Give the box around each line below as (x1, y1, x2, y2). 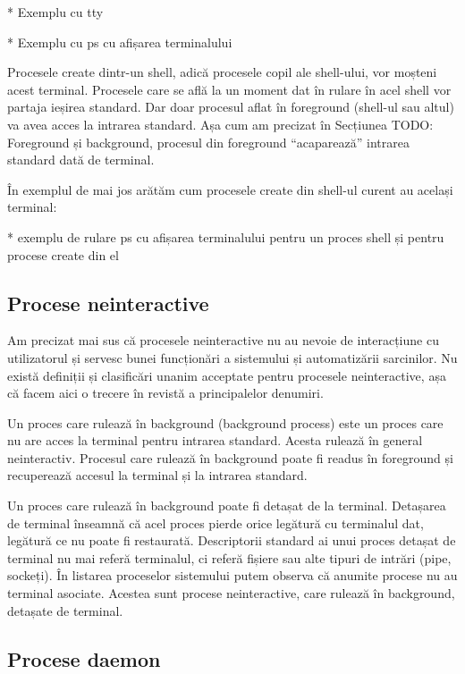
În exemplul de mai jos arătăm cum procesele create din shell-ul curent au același (7, 180, 453, 198)
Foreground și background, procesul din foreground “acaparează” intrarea (7, 132, 410, 151)
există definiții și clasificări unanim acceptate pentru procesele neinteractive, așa (7, 366, 446, 384)
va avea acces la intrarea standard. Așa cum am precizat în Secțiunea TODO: (7, 114, 434, 133)
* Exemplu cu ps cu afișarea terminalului (7, 32, 232, 51)
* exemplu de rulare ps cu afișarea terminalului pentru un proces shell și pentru (7, 227, 444, 246)
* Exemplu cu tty (7, 3, 104, 21)
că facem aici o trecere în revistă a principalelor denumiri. (7, 383, 324, 402)
